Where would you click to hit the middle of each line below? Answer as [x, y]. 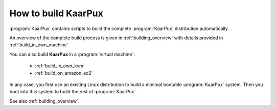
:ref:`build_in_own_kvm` [60, 66]
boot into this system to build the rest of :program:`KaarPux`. [73, 92]
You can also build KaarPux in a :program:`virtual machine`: [72, 54]
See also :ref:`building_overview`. [44, 101]
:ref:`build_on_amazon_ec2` [64, 73]
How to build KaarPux [56, 13]
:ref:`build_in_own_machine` [39, 45]
